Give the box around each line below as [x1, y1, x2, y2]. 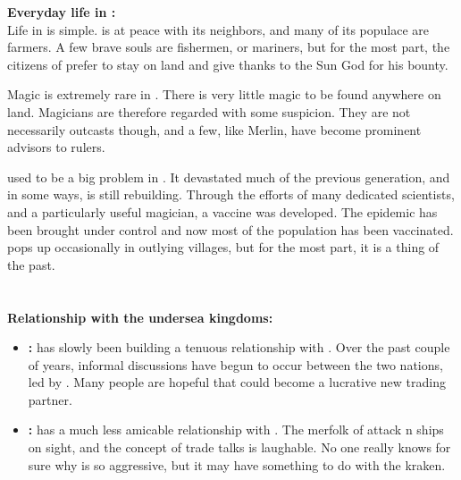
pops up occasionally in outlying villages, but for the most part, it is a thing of [7, 238, 440, 257]
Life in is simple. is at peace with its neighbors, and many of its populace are [7, 20, 430, 38]
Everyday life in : [7, 3, 116, 21]
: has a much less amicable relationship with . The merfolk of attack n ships [28, 420, 444, 439]
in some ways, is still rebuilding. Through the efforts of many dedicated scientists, [7, 185, 455, 204]
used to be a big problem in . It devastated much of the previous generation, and [7, 167, 450, 186]
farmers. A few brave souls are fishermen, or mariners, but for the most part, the [7, 38, 450, 56]
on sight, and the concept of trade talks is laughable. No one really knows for [28, 438, 451, 457]
